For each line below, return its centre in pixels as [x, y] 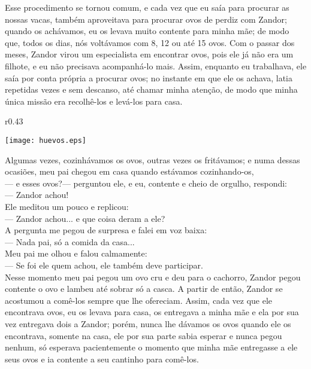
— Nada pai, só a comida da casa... [70, 241]
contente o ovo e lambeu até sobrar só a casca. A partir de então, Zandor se [144, 289]
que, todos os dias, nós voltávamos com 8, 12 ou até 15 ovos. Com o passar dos [150, 42]
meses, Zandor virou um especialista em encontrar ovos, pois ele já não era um [149, 54]
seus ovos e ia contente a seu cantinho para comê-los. [102, 359]
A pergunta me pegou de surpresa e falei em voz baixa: [106, 230]
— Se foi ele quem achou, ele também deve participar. [104, 265]
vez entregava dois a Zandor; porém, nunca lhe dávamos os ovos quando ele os [148, 323]
